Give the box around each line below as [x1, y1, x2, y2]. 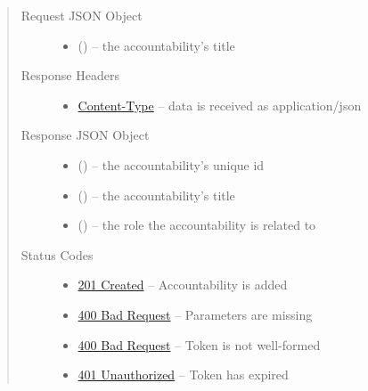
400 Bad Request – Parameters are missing [78, 305, 313, 323]
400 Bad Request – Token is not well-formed [78, 335, 321, 354]
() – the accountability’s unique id [78, 155, 265, 174]
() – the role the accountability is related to [78, 216, 316, 234]
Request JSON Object [20, 6, 143, 24]
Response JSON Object [20, 126, 150, 144]
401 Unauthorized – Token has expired [78, 365, 289, 384]
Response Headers [20, 66, 119, 85]
